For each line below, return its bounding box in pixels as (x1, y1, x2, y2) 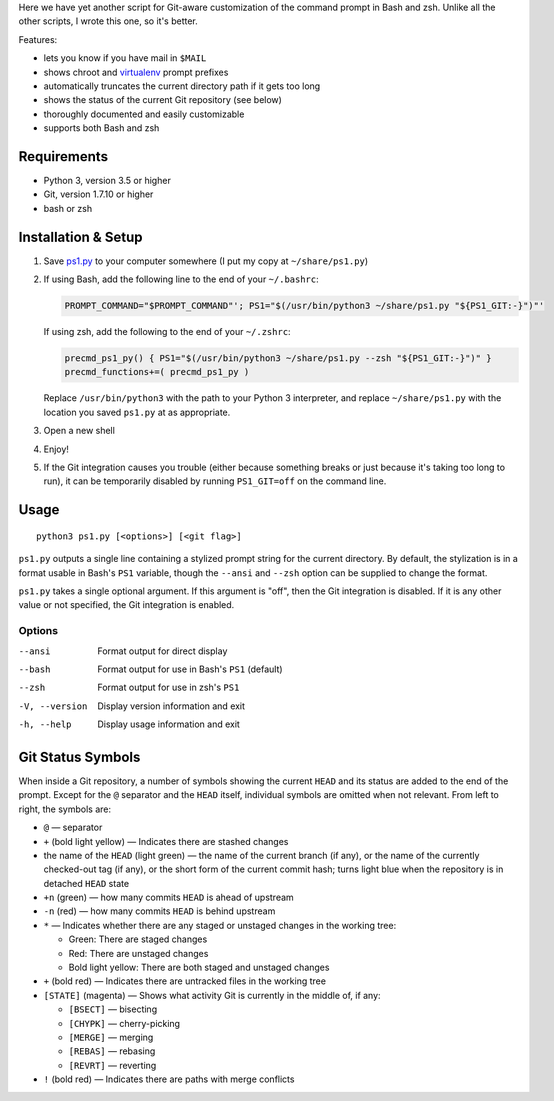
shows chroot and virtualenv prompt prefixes (43, 66, 229, 78)
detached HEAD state (43, 877, 130, 889)
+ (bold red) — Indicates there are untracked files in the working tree (43, 975, 327, 987)
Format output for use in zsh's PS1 (97, 681, 240, 694)
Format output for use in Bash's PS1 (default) (97, 663, 284, 675)
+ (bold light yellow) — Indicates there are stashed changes (43, 835, 289, 847)
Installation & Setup (18, 228, 143, 245)
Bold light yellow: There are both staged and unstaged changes (68, 961, 330, 974)
